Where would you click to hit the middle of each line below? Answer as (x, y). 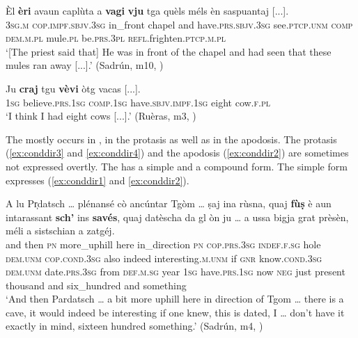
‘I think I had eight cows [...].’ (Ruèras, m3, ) (101, 116)
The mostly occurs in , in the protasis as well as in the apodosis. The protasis (171, 139)
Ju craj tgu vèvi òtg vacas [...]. (73, 88)
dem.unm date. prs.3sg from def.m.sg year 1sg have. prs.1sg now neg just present (176, 272)
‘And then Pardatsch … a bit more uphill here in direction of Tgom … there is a (175, 299)
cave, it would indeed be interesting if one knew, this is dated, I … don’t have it (175, 312)
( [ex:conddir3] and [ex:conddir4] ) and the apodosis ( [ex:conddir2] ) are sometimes (177, 153)
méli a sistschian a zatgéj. (60, 231)
